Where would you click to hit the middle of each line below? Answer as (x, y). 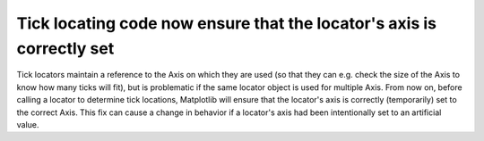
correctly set (65, 48)
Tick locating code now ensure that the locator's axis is (227, 23)
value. (28, 124)
